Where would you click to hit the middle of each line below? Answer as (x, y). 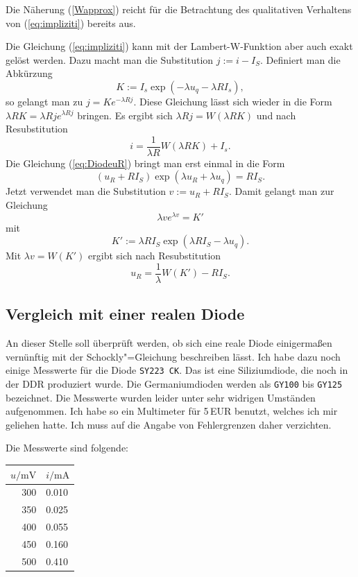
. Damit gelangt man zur (281, 191)
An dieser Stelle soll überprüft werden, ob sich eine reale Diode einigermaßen (169, 343)
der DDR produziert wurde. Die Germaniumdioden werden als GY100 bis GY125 (174, 383)
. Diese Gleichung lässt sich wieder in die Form (233, 101)
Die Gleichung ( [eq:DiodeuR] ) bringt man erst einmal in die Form (145, 163)
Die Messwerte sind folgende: (67, 448)
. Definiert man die (300, 59)
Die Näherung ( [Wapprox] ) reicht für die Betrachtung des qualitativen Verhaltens (179, 9)
